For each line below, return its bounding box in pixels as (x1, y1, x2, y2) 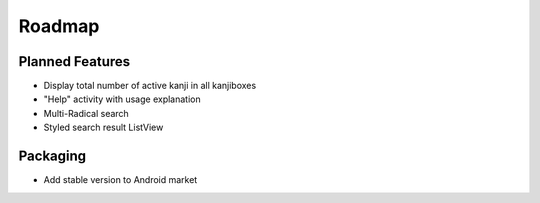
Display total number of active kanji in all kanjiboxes (43, 80, 257, 92)
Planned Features (18, 53, 131, 70)
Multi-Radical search (43, 107, 129, 119)
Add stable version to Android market (43, 174, 198, 186)
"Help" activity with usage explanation (43, 93, 201, 105)
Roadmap (18, 15, 100, 37)
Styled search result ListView (43, 121, 164, 134)
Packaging (18, 148, 87, 165)
